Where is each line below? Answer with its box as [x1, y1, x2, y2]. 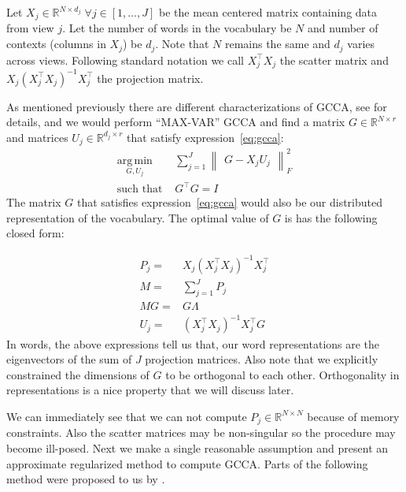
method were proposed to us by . [6, 471, 165, 487]
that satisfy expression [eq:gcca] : [127, 129, 284, 145]
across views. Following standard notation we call [6, 51, 244, 68]
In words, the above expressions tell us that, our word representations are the [6, 335, 380, 352]
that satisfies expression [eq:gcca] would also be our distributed [76, 194, 382, 211]
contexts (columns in [6, 35, 106, 52]
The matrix [6, 194, 61, 211]
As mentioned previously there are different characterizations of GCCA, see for [6, 98, 387, 114]
